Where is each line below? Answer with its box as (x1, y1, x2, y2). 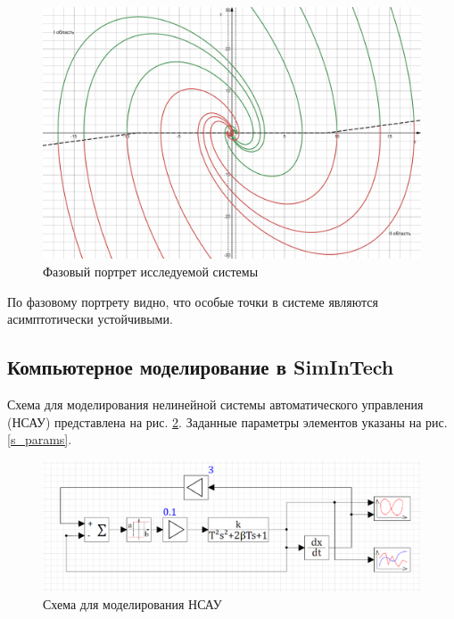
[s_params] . (7, 430, 72, 449)
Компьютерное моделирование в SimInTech (7, 353, 394, 381)
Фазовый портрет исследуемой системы (43, 261, 259, 280)
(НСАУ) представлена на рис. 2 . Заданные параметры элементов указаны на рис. (7, 412, 448, 431)
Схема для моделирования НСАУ (43, 595, 222, 614)
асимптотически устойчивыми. (7, 309, 173, 328)
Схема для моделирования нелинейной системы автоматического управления (7, 394, 424, 413)
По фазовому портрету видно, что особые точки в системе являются (7, 292, 378, 310)
